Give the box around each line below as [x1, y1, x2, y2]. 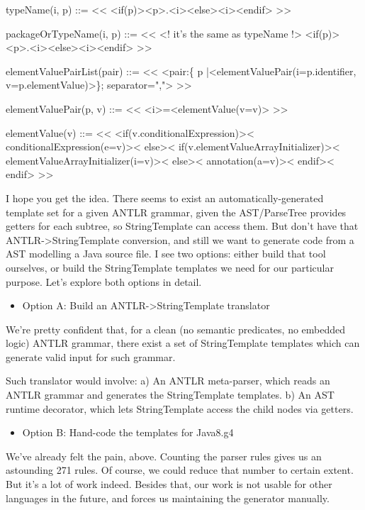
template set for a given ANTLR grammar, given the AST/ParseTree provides [6, 204, 347, 219]
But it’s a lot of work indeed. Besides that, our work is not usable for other [6, 477, 332, 492]
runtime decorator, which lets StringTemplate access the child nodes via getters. [6, 401, 354, 416]
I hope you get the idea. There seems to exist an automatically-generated [6, 190, 324, 205]
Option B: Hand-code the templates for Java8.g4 [22, 425, 234, 440]
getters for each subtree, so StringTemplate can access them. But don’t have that [6, 218, 359, 233]
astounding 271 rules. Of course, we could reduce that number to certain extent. [6, 462, 354, 477]
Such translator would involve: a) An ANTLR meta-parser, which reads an [6, 373, 330, 388]
